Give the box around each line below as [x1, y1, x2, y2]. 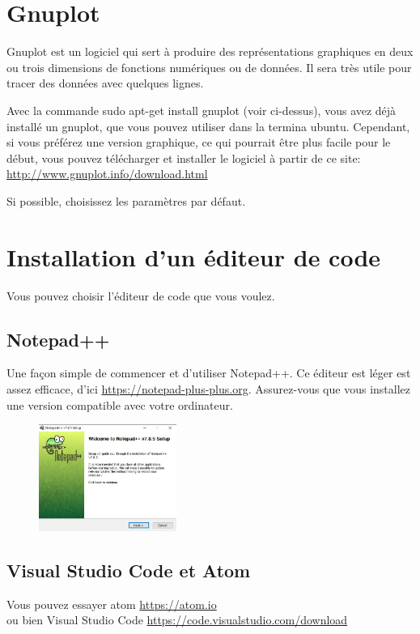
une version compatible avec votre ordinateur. [6, 396, 233, 413]
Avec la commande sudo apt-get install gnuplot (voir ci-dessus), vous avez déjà [6, 101, 397, 118]
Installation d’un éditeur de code [6, 240, 381, 273]
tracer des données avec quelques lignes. [6, 74, 204, 91]
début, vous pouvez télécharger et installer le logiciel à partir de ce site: [6, 149, 361, 166]
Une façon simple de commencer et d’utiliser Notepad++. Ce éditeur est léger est [6, 364, 411, 381]
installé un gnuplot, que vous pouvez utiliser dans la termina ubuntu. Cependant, [6, 117, 410, 134]
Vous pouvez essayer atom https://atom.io [6, 595, 217, 612]
